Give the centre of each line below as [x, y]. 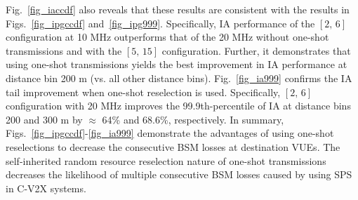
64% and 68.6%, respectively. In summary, [193, 119]
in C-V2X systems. [46, 188]
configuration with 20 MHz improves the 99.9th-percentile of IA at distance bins [178, 106]
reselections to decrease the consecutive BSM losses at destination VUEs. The [173, 146]
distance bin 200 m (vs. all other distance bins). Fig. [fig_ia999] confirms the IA [179, 78]
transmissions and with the [64, 50]
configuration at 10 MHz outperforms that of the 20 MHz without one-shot [167, 37]
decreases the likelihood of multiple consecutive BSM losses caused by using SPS [179, 174]
